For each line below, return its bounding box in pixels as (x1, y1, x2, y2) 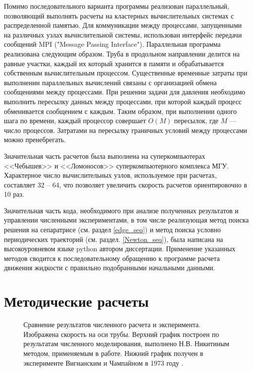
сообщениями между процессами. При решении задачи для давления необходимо (4, 87, 245, 97)
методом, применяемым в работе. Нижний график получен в (23, 348, 203, 358)
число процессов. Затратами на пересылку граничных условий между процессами (4, 125, 247, 135)
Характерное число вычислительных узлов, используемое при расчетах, (4, 170, 217, 180)
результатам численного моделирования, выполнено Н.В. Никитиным (23, 338, 230, 349)
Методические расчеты (4, 291, 149, 311)
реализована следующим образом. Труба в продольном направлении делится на (4, 48, 240, 58)
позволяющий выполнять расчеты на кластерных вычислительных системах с (4, 10, 234, 20)
